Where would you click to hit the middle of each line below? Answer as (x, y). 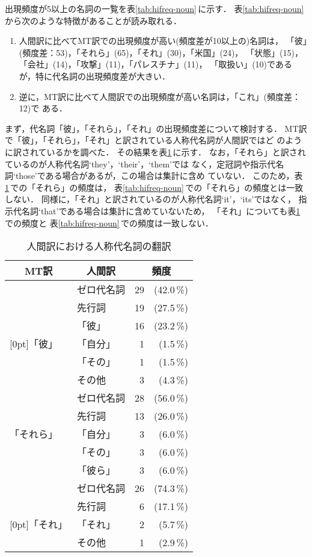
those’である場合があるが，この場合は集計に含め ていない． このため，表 (159, 176)
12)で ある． (43, 108)
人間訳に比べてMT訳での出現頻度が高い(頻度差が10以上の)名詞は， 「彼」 (163, 41)
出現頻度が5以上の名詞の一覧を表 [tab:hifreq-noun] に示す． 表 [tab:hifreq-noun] (154, 8)
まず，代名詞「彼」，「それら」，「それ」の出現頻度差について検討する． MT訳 (156, 128)
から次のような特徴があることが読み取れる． (93, 20)
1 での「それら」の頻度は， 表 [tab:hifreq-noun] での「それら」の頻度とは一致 (154, 187)
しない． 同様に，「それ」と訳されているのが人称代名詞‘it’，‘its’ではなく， (150, 199)
